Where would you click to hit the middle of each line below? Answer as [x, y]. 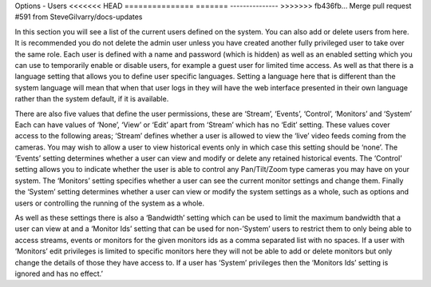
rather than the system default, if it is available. [92, 99]
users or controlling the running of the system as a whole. [110, 203]
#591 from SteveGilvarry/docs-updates [79, 17]
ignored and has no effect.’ [59, 273]
